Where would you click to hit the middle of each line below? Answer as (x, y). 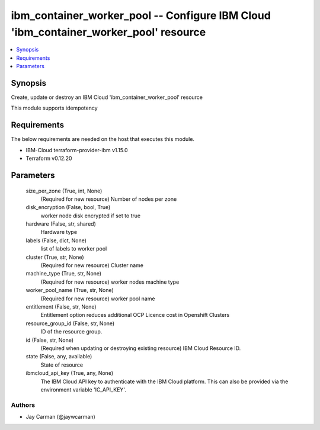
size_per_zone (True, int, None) (64, 191)
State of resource (62, 365)
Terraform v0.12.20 (49, 158)
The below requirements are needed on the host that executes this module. (103, 139)
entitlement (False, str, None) (61, 307)
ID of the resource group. (71, 332)
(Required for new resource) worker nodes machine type (110, 282)
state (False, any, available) (59, 357)
